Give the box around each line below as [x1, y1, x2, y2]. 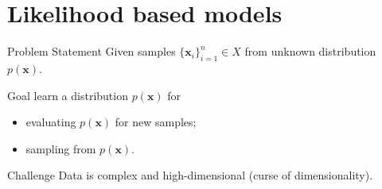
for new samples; [115, 114, 197, 130]
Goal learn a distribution [7, 87, 128, 103]
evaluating [25, 114, 76, 130]
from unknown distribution [244, 43, 376, 60]
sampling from [25, 140, 96, 156]
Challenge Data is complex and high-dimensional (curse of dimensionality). [7, 167, 373, 183]
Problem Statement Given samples [7, 43, 176, 60]
